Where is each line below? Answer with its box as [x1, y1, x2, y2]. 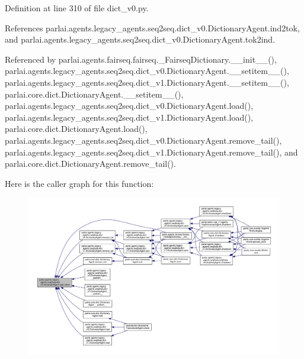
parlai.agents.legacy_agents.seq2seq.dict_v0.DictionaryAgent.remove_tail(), [5, 134, 282, 146]
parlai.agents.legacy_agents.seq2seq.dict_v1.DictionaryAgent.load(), [5, 111, 254, 123]
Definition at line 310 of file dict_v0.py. [5, 2, 149, 14]
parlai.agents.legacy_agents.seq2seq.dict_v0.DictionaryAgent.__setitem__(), [5, 64, 289, 77]
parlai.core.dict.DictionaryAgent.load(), [5, 122, 148, 135]
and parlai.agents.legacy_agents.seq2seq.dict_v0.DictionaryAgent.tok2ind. [5, 33, 276, 46]
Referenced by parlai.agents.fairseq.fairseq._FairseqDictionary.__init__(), [5, 53, 277, 65]
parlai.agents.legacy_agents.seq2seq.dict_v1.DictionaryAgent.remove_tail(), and [5, 145, 298, 158]
